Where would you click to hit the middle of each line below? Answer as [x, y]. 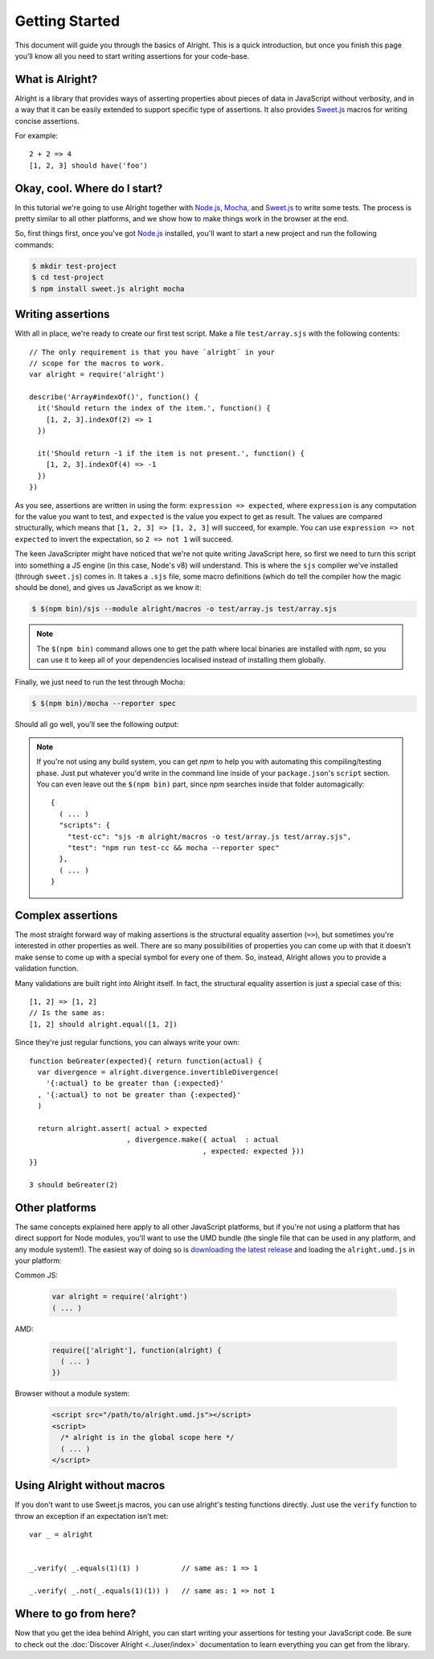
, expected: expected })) [253, 1151]
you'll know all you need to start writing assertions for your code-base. [132, 56]
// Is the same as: [68, 1013]
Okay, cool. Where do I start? [89, 188]
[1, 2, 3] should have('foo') [89, 165]
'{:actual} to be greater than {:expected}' [135, 1083]
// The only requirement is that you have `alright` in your [152, 352]
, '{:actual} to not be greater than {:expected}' [139, 1094]
